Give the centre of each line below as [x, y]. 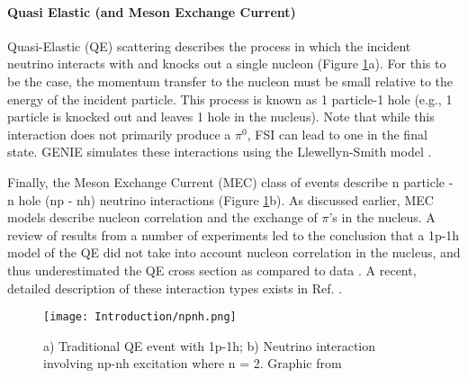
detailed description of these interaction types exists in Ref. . [175, 288]
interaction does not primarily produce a [119, 134]
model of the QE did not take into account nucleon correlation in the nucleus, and [234, 252]
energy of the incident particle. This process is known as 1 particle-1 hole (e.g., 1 [230, 99]
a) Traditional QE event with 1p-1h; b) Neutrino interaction [210, 345]
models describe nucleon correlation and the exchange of [162, 217]
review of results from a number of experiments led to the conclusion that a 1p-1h [234, 234]
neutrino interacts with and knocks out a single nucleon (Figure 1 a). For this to [227, 63]
